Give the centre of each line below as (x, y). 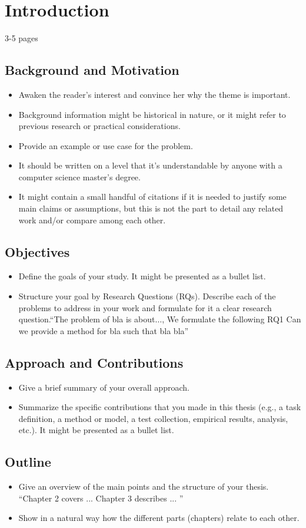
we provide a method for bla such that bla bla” (104, 330)
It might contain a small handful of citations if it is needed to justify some (152, 197)
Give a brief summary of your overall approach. (104, 387)
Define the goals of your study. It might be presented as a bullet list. (142, 276)
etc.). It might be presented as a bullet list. (96, 430)
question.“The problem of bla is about (87, 319)
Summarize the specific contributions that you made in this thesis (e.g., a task (160, 407)
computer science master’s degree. (79, 176)
